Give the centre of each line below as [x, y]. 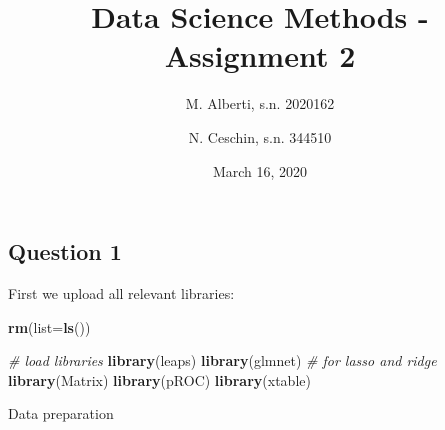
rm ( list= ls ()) [49, 326]
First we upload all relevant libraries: [121, 292]
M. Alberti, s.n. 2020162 [260, 103]
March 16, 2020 [260, 170]
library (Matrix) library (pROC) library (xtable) [159, 379]
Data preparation [61, 413]
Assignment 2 [260, 55]
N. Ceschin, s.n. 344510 [260, 136]
